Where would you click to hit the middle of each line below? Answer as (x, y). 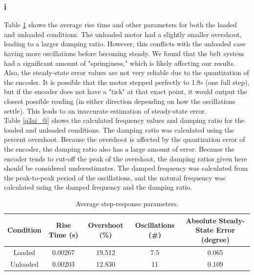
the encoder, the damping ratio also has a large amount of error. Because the (119, 148)
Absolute (201, 220)
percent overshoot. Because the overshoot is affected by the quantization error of (125, 139)
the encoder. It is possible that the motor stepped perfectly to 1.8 (102, 82)
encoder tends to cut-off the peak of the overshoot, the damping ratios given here (126, 158)
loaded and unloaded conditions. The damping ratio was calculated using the (119, 129)
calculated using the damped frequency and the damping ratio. (98, 187)
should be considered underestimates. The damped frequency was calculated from (126, 168)
